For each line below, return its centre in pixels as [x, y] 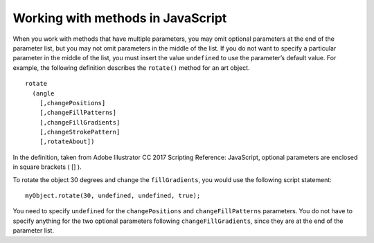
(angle [43, 93]
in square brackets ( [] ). [47, 167]
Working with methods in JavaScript [120, 18]
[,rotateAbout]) [67, 142]
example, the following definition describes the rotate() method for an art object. [131, 67]
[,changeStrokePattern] [80, 132]
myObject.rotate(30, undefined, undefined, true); [113, 196]
